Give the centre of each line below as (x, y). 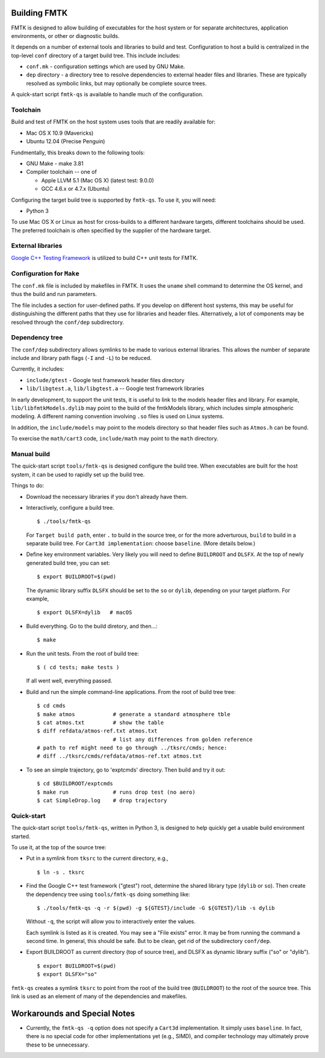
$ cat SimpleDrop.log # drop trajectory (102, 801)
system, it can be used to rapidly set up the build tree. (78, 474)
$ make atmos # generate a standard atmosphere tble (134, 714)
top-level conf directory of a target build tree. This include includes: (96, 55)
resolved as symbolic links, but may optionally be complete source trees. (116, 83)
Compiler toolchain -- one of (62, 172)
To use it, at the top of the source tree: (59, 847)
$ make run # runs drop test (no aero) (116, 792)
